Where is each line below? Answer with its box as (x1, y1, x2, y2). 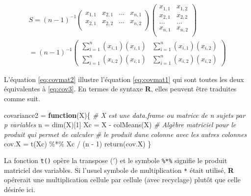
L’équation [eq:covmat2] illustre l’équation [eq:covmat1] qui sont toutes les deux (4, 74, 244, 84)
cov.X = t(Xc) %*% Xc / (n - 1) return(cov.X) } (4, 139, 151, 149)
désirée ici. (4, 184, 35, 194)
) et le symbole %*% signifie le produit (115, 155, 227, 165)
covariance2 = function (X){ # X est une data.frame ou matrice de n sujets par (4, 110, 246, 120)
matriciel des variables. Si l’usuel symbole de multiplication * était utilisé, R (4, 165, 234, 175)
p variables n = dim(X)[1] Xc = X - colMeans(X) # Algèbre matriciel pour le (4, 119, 236, 130)
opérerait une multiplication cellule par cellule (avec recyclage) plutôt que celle (4, 174, 241, 185)
